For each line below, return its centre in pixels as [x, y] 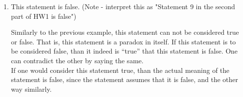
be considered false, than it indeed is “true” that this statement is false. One [124, 51]
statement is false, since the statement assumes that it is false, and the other [124, 79]
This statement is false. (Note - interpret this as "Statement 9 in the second [123, 6]
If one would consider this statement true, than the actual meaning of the [120, 70]
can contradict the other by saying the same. [77, 60]
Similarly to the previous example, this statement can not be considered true [125, 32]
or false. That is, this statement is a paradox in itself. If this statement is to [123, 41]
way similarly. [31, 89]
